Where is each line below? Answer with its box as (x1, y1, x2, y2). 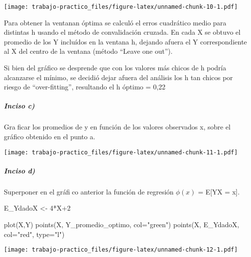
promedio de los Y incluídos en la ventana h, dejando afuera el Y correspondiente (4, 36, 247, 46)
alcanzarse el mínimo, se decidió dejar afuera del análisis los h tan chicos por (4, 72, 233, 82)
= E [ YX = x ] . (198, 186, 240, 196)
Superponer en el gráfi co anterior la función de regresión (4, 186, 174, 196)
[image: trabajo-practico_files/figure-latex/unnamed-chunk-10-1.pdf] (4, 3, 238, 10)
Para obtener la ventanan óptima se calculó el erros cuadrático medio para (4, 17, 227, 27)
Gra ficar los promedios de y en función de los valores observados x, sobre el (4, 122, 231, 132)
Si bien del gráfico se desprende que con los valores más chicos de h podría (4, 63, 226, 73)
